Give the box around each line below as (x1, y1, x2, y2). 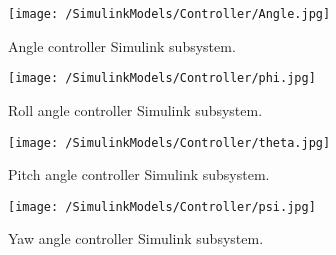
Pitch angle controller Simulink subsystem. (8, 164, 270, 185)
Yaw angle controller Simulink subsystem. (8, 228, 264, 249)
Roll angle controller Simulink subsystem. (8, 99, 263, 120)
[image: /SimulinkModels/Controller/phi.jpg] (8, 71, 316, 86)
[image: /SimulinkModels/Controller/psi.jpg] (8, 199, 316, 214)
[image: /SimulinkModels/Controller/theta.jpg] (8, 135, 331, 150)
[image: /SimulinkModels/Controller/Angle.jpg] (8, 7, 331, 21)
